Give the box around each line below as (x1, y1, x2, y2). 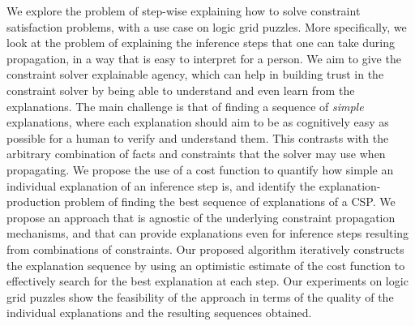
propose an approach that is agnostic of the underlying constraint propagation (6, 208, 396, 225)
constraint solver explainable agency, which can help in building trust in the (6, 66, 384, 83)
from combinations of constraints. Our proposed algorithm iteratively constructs (6, 240, 404, 257)
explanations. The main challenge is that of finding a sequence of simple (6, 97, 364, 114)
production (6, 193, 61, 210)
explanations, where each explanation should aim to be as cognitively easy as (6, 114, 389, 131)
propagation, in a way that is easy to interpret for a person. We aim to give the (6, 49, 401, 66)
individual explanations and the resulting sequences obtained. (6, 304, 312, 321)
